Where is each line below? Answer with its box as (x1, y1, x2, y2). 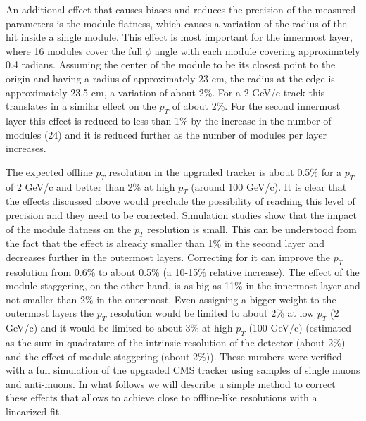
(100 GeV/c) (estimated (248, 320, 351, 335)
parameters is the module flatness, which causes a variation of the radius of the (6, 15, 347, 30)
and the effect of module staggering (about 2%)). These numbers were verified (6, 348, 342, 363)
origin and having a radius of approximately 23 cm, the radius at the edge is (6, 70, 335, 85)
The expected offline (6, 164, 93, 179)
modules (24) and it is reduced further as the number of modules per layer (6, 127, 327, 142)
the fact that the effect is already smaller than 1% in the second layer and (6, 236, 324, 251)
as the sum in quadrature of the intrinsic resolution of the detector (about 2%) (6, 335, 346, 350)
